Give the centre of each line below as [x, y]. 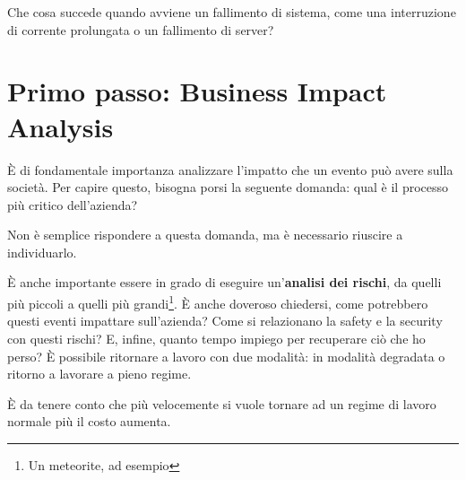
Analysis [60, 126]
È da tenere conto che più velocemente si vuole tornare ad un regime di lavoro [222, 403]
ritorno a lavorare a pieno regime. [99, 374]
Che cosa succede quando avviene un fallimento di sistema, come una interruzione [232, 12]
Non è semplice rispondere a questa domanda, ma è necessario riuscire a [205, 235]
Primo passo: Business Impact [197, 91]
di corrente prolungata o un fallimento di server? [141, 29]
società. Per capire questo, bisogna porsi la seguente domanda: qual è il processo [228, 187]
